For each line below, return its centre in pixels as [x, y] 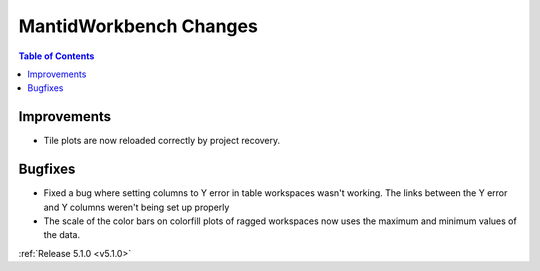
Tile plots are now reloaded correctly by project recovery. [162, 141]
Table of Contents [56, 56]
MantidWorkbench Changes [138, 26]
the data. [61, 235]
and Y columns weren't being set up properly [136, 207]
